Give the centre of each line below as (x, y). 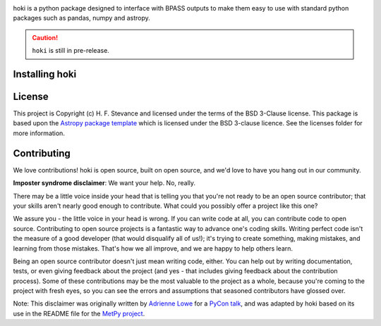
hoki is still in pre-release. (71, 51)
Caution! (45, 37)
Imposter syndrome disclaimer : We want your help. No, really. (104, 183)
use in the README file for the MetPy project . (79, 313)
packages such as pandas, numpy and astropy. (82, 18)
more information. (39, 133)
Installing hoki (45, 74)
